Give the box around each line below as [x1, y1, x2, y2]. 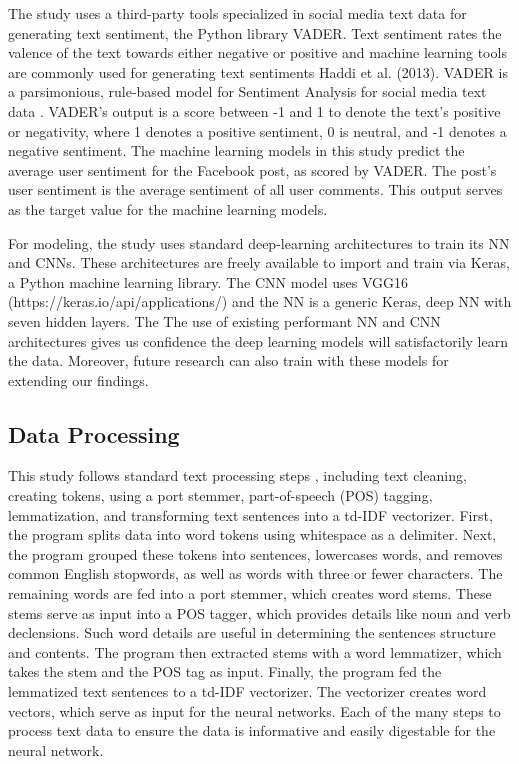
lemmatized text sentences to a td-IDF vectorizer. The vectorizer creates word [8, 681, 487, 702]
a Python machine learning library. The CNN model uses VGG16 [8, 271, 409, 292]
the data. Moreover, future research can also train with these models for [8, 350, 449, 371]
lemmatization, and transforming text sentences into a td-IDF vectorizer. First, [8, 504, 493, 525]
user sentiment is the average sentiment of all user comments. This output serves [8, 179, 503, 200]
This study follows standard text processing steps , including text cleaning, [8, 465, 467, 486]
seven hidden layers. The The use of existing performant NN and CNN [8, 310, 441, 331]
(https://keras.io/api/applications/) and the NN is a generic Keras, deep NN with [8, 291, 512, 312]
